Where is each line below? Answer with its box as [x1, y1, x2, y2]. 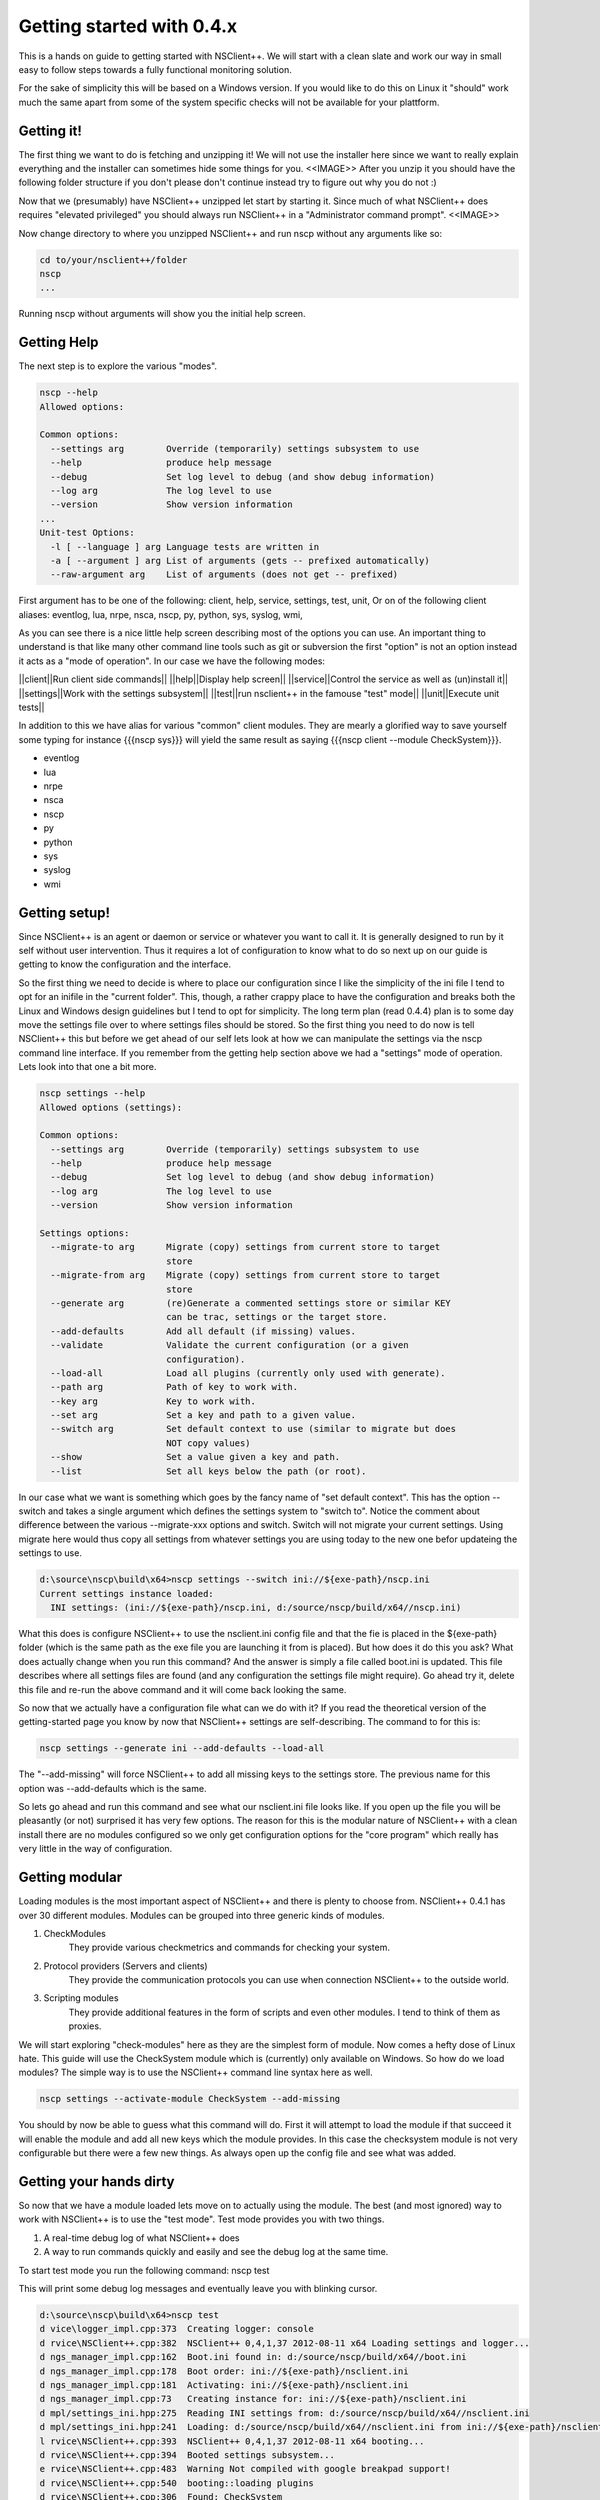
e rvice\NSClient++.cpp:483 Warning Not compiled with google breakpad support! [39, 2463, 452, 2475]
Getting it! [18, 122, 82, 139]
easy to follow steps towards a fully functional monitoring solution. [18, 63, 292, 75]
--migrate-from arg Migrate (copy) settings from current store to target [50, 1270, 441, 1281]
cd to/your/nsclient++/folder [39, 254, 188, 265]
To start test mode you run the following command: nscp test [18, 2264, 270, 2276]
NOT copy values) [165, 1437, 251, 1449]
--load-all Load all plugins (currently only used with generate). [50, 1367, 446, 1379]
